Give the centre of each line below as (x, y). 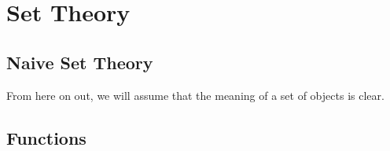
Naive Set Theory (80, 62)
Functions (46, 137)
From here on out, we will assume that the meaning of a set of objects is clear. (195, 95)
